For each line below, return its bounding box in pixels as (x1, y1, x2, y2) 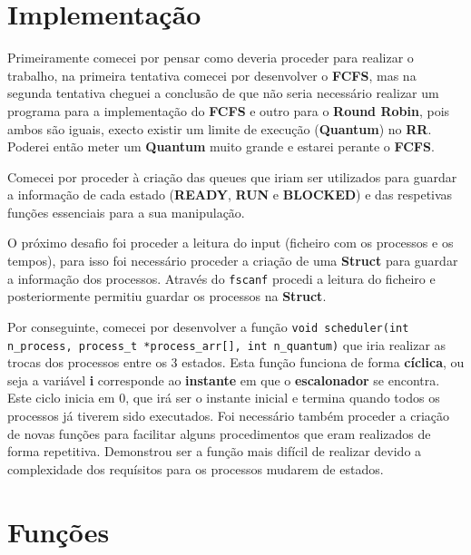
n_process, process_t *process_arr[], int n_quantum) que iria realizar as (7, 335, 446, 354)
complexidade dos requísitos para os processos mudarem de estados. (7, 459, 384, 478)
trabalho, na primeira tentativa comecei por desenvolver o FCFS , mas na (7, 65, 417, 84)
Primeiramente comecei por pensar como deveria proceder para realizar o (7, 48, 414, 67)
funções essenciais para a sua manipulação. (7, 202, 245, 221)
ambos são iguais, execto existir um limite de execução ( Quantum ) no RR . (7, 119, 432, 138)
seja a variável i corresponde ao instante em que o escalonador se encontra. (7, 370, 440, 389)
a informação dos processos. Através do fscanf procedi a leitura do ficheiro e (7, 268, 436, 287)
